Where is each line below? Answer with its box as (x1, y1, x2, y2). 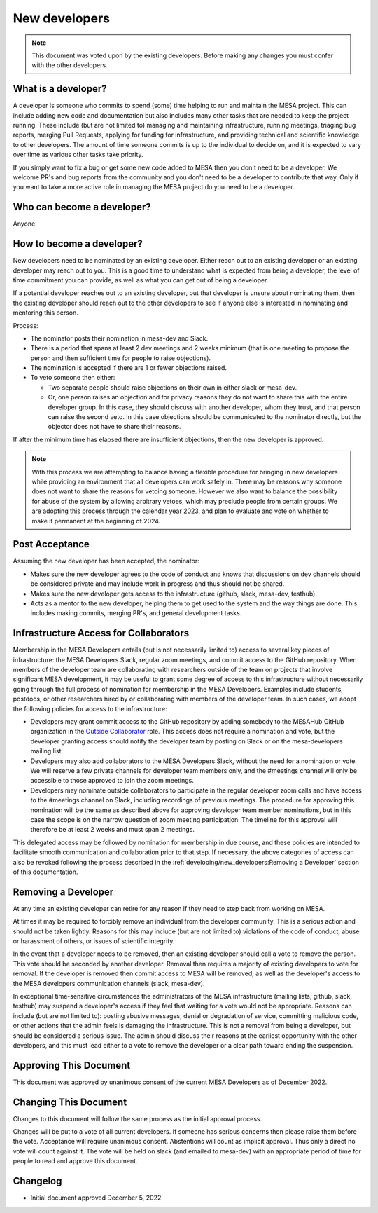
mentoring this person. (13, 308, 78, 317)
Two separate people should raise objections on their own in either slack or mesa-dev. (48, 383, 297, 392)
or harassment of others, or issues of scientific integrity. (13, 936, 175, 945)
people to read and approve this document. (13, 1157, 138, 1165)
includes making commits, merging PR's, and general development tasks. (30, 609, 242, 617)
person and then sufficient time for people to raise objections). (30, 354, 211, 362)
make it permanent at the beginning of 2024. (31, 516, 161, 525)
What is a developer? (13, 83, 108, 95)
